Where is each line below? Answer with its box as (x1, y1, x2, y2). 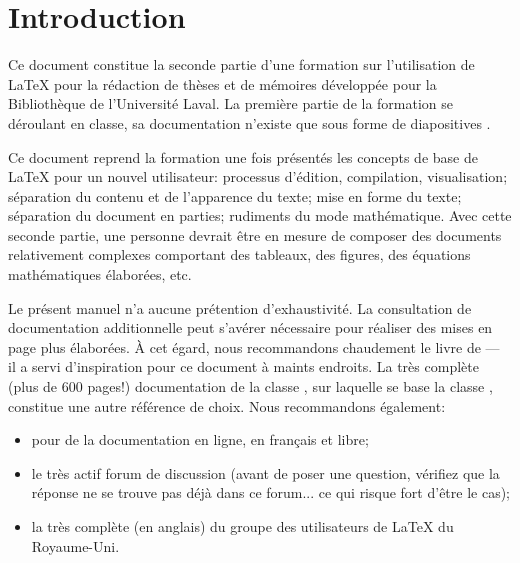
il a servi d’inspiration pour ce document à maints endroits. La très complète (8, 356, 479, 377)
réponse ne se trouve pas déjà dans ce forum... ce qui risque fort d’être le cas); (31, 482, 511, 503)
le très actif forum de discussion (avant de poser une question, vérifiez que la (31, 462, 500, 483)
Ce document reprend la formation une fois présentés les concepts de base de (8, 146, 478, 167)
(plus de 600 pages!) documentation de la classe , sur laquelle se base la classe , (8, 376, 493, 397)
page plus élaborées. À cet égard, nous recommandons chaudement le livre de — (8, 336, 500, 357)
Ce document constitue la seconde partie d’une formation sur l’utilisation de (8, 54, 475, 75)
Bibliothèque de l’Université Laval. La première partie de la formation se (8, 93, 454, 114)
